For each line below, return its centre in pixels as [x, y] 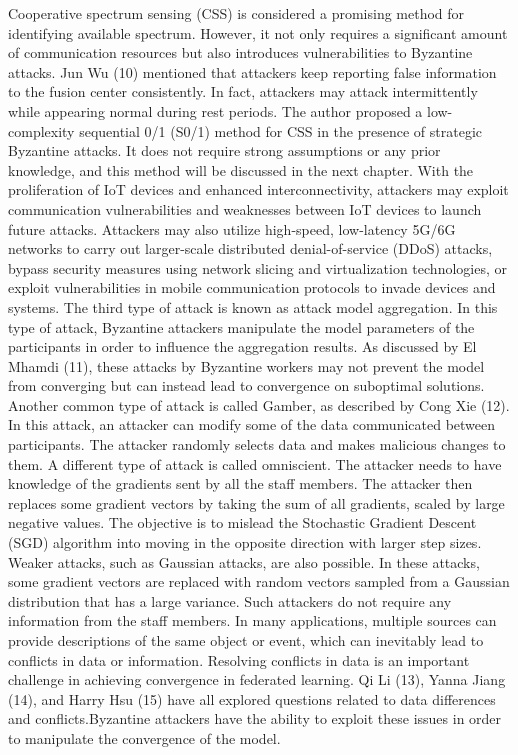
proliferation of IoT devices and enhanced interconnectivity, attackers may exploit [258, 189]
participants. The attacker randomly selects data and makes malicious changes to [257, 444]
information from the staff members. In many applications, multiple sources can [252, 620]
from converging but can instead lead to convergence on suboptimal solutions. [246, 385]
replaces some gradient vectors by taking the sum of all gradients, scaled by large [256, 502]
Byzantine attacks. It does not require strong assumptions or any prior [224, 150]
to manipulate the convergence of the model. [144, 737]
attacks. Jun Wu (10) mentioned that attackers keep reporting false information [252, 71]
